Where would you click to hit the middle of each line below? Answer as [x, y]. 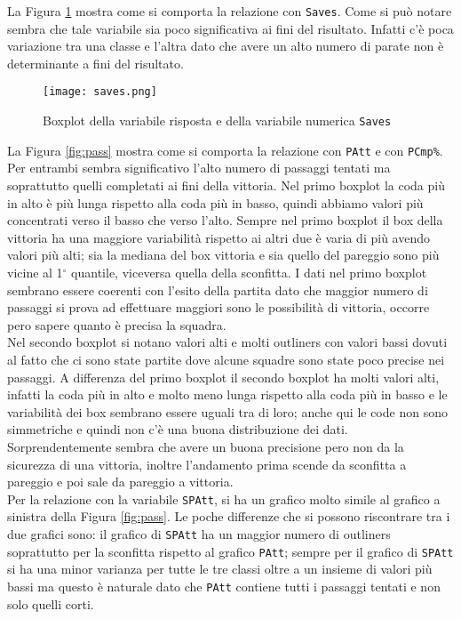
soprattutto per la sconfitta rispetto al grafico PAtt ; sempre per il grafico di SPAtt [230, 551]
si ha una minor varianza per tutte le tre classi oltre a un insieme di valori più [220, 569]
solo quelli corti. [51, 603]
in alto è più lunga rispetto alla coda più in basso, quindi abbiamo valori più [215, 202]
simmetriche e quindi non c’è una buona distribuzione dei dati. [178, 429]
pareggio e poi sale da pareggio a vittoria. [120, 482]
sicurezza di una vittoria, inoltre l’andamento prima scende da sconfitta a [207, 464]
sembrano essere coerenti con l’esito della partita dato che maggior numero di [218, 289]
